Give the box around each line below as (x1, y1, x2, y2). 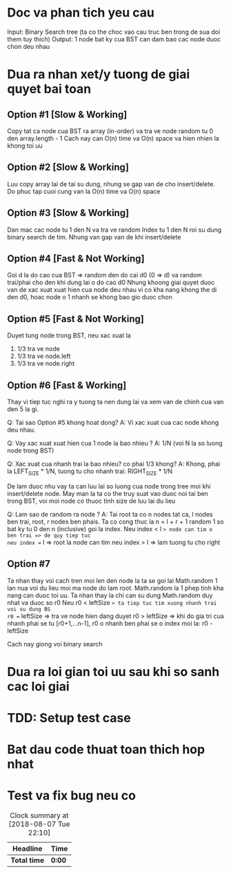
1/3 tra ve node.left (17, 352, 71, 360)
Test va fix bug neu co (7, 788, 137, 804)
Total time (10, 855, 45, 865)
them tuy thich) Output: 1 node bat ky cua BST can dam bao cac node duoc (7, 34, 221, 43)
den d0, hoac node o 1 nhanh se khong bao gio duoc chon (7, 293, 172, 301)
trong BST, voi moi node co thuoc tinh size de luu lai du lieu (7, 497, 176, 505)
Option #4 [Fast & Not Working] (7, 252, 145, 264)
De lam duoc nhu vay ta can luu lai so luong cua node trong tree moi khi (7, 481, 212, 490)
